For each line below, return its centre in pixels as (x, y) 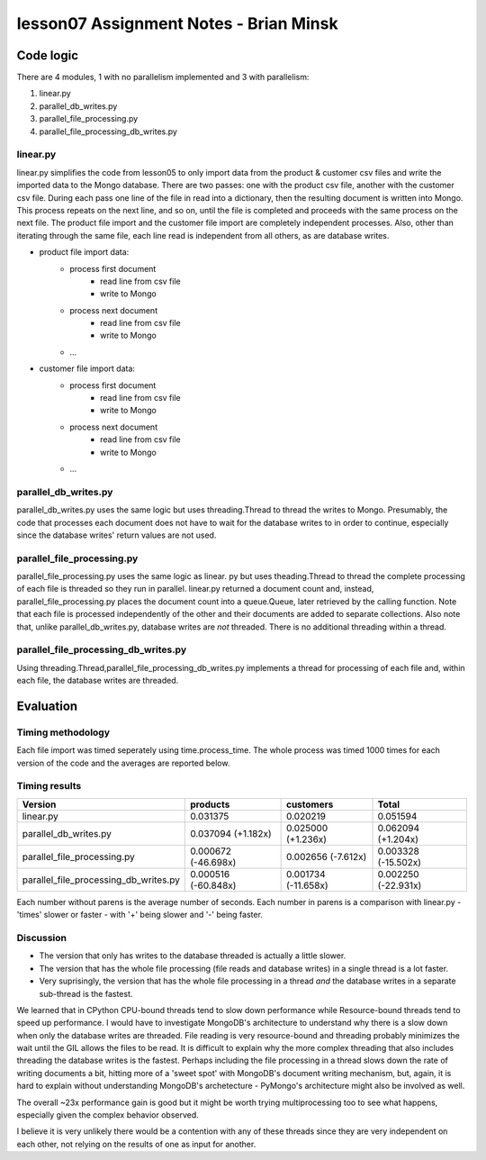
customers (310, 804)
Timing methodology (63, 732)
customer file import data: (87, 368)
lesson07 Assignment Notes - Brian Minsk (177, 23)
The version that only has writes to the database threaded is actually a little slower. (193, 956)
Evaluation (47, 706)
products (210, 804)
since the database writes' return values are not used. (117, 535)
